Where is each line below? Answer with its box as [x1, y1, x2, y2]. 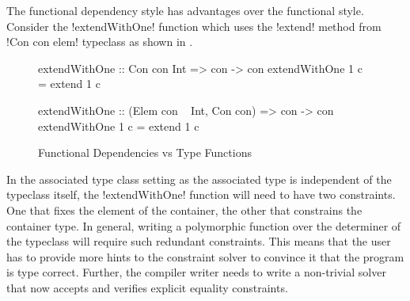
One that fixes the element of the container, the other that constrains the [6, 201, 363, 218]
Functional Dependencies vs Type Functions [38, 144, 252, 161]
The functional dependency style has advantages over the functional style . [6, 2, 364, 18]
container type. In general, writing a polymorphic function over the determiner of [6, 217, 401, 234]
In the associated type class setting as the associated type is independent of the [6, 170, 392, 187]
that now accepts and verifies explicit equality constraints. [6, 279, 288, 295]
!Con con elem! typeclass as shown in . [6, 33, 193, 50]
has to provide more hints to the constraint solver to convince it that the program [6, 248, 404, 265]
